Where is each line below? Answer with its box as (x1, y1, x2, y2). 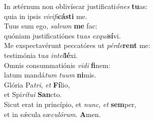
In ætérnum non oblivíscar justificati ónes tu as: (4, 1, 147, 11)
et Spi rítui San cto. (4, 89, 62, 99)
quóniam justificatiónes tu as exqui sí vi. (4, 30, 121, 40)
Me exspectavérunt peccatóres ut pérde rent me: (4, 40, 150, 50)
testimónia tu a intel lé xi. (4, 49, 78, 60)
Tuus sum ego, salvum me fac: (4, 20, 97, 31)
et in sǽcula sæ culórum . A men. (4, 108, 101, 119)
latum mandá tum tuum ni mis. (4, 69, 96, 80)
